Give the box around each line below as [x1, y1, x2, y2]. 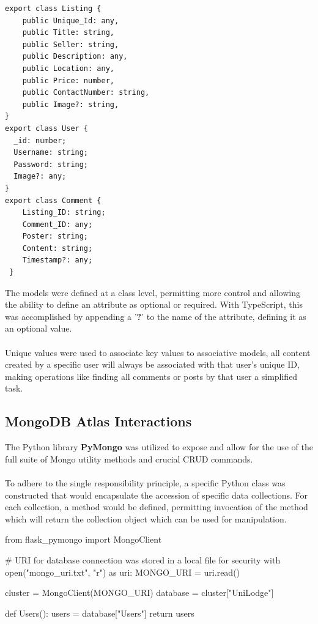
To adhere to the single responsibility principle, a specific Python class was [5, 476, 286, 489]
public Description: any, [22, 52, 128, 61]
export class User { [5, 124, 89, 133]
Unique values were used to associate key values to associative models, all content [5, 346, 311, 358]
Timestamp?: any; [22, 256, 93, 265]
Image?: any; [13, 172, 67, 181]
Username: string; [13, 148, 89, 157]
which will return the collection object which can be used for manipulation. [5, 512, 287, 525]
